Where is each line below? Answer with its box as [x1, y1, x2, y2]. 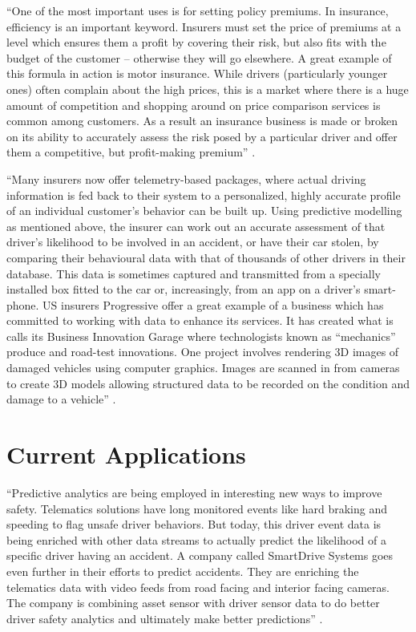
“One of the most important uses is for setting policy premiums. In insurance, [6, 2, 389, 18]
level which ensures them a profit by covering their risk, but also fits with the [6, 34, 386, 51]
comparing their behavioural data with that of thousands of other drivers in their [6, 249, 406, 265]
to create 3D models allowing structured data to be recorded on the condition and [6, 375, 410, 391]
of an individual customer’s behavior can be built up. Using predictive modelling [6, 202, 402, 219]
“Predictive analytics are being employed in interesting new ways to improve [6, 484, 382, 500]
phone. [6, 296, 39, 313]
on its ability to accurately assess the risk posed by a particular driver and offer [6, 128, 398, 144]
